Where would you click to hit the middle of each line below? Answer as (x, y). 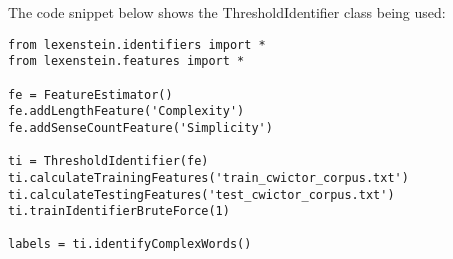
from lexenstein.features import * (126, 61)
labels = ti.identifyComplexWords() (130, 244)
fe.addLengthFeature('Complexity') (126, 111)
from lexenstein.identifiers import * (137, 44)
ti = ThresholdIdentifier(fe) (108, 161)
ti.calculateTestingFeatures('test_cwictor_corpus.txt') (201, 194)
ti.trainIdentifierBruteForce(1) (119, 211)
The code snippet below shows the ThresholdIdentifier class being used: (227, 12)
